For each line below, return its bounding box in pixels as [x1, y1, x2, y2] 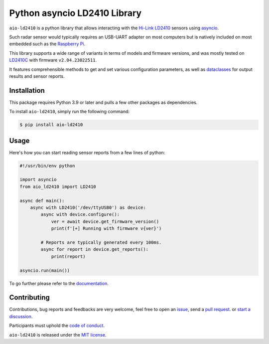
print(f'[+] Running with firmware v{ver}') [51, 226, 162, 231]
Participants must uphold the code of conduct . [9, 323, 105, 329]
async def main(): [19, 197, 65, 203]
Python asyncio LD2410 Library [9, 7, 142, 18]
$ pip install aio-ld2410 [19, 122, 83, 128]
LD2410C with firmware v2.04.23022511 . [9, 57, 97, 63]
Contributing [9, 293, 50, 302]
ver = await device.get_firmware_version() [51, 218, 159, 224]
